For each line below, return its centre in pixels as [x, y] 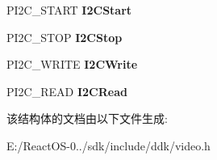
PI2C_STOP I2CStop [65, 37]
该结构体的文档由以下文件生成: [87, 118]
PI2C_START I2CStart [69, 10]
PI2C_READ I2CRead [67, 91]
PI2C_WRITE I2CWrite [72, 64]
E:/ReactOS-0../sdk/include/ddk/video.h [108, 145]
